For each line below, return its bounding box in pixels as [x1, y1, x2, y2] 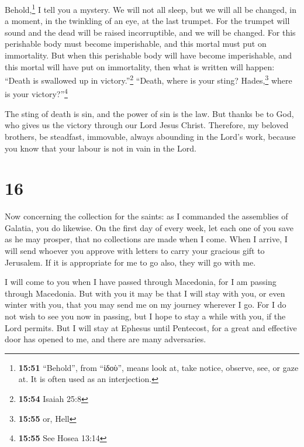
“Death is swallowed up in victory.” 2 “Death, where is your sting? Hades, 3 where [5, 73, 292, 86]
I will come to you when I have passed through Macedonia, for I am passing [5, 276, 277, 288]
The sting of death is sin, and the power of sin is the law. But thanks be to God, [5, 107, 294, 119]
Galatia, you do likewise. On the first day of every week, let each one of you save [5, 221, 293, 233]
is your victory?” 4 [5, 86, 68, 100]
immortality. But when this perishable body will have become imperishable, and [5, 49, 292, 61]
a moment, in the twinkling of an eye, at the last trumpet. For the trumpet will [5, 15, 290, 27]
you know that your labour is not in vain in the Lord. [5, 142, 196, 154]
